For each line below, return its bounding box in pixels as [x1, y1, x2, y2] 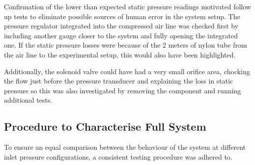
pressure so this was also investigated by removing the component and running [4, 85, 241, 95]
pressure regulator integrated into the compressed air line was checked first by [4, 21, 239, 31]
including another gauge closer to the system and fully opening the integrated [4, 30, 238, 40]
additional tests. [4, 95, 53, 105]
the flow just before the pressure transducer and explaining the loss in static [4, 76, 233, 86]
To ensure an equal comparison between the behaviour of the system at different [4, 142, 246, 152]
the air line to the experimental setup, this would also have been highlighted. [4, 49, 236, 59]
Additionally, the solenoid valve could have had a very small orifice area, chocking [4, 66, 250, 76]
